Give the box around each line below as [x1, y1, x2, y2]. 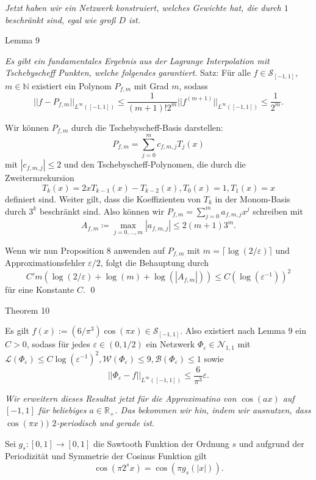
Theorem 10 [5, 303, 50, 316]
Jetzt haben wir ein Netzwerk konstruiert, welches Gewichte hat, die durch [5, 1, 281, 13]
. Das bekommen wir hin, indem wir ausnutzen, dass [115, 404, 311, 416]
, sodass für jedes [26, 338, 90, 350]
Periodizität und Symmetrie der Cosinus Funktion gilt [5, 449, 207, 462]
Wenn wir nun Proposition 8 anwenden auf [5, 243, 165, 256]
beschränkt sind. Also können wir [39, 204, 164, 217]
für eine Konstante [5, 283, 74, 296]
